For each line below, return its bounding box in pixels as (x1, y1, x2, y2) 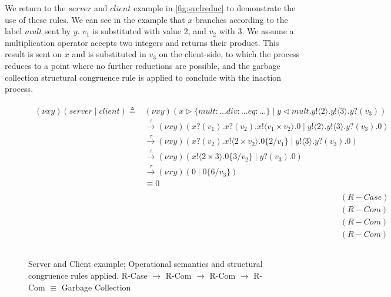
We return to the (5, 2, 66, 14)
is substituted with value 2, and (92, 25, 206, 37)
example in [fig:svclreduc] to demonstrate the (133, 2, 296, 14)
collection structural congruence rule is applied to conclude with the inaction (5, 71, 282, 83)
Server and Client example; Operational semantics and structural (28, 258, 263, 270)
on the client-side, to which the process (159, 48, 300, 60)
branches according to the (195, 13, 288, 25)
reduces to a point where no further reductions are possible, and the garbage (5, 59, 280, 71)
